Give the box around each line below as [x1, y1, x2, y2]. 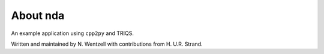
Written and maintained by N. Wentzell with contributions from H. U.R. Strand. [11, 40, 203, 47]
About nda [11, 9, 65, 22]
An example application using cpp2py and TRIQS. [11, 30, 134, 37]
